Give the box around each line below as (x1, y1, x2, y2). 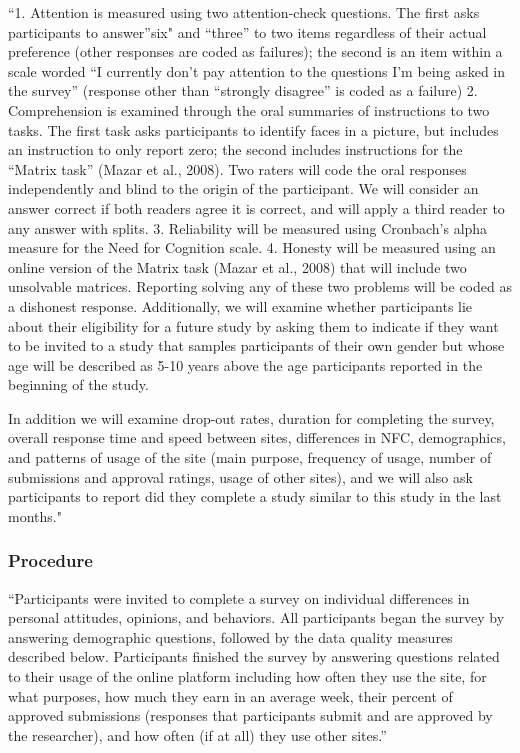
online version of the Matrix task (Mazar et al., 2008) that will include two (8, 256, 467, 277)
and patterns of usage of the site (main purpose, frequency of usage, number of (8, 447, 492, 468)
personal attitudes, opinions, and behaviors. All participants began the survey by (8, 607, 505, 628)
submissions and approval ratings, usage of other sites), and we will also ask (8, 466, 473, 487)
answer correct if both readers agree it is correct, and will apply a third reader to (8, 197, 505, 218)
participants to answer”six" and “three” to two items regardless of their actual (8, 21, 487, 42)
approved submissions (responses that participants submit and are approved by (8, 705, 493, 726)
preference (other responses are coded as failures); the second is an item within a (8, 41, 503, 62)
